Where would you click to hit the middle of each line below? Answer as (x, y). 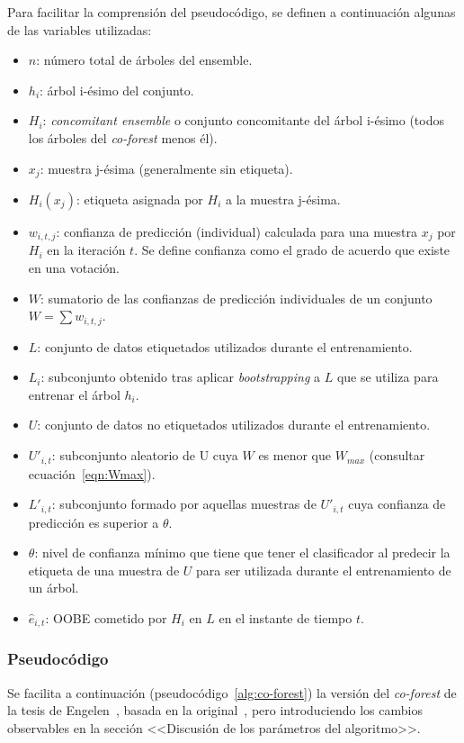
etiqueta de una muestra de (104, 570)
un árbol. (54, 588)
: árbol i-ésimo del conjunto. (117, 90)
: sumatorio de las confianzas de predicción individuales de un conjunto (236, 298)
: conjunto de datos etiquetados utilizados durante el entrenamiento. (225, 346)
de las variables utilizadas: (80, 29)
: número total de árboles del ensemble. (144, 60)
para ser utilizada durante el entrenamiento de (324, 570)
